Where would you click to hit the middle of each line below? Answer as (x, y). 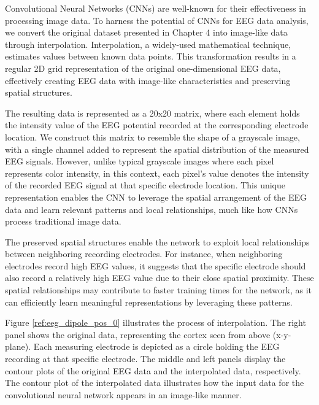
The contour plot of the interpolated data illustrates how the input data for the (155, 383)
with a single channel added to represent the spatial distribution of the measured (157, 149)
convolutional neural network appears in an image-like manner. (123, 394)
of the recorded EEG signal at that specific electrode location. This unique (145, 185)
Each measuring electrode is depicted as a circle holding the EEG (156, 346)
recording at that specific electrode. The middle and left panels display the (145, 359)
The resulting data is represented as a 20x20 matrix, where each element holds (152, 113)
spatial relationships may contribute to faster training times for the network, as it (159, 290)
